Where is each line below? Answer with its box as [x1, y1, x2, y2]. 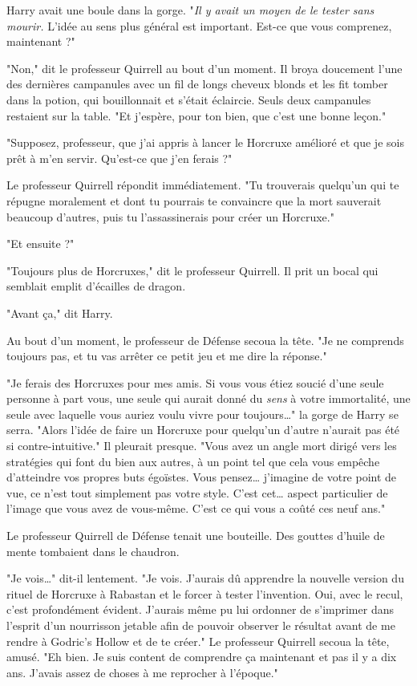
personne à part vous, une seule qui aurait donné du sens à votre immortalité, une [6, 390, 411, 407]
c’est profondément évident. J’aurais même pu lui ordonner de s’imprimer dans [6, 601, 394, 618]
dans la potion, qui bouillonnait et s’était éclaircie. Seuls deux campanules [6, 91, 371, 108]
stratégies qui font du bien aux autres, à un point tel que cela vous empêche [6, 453, 380, 469]
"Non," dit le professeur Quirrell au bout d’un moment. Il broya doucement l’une [6, 59, 403, 76]
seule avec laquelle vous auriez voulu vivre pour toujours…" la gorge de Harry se [6, 405, 399, 422]
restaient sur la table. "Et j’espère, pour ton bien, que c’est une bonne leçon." [6, 107, 387, 124]
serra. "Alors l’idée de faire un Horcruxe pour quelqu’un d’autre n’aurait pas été [6, 421, 400, 438]
